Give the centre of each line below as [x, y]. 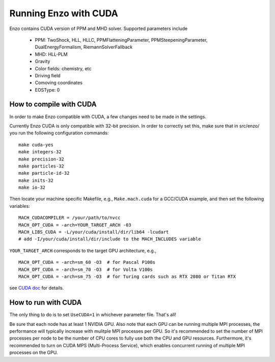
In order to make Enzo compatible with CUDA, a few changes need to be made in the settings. [108, 117]
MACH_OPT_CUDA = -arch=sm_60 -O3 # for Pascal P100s [87, 262]
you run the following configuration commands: [59, 133]
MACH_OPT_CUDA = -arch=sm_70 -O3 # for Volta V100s [86, 269]
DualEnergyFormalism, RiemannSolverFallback [84, 47]
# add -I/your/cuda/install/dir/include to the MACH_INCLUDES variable [110, 239]
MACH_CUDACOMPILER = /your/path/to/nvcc [70, 218]
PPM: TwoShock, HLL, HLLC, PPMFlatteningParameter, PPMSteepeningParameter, [121, 40]
